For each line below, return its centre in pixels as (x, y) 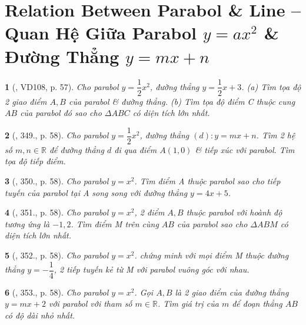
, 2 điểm (149, 212)
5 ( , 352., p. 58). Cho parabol (57, 255)
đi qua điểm (136, 149)
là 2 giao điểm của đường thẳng (232, 292)
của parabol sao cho (212, 223)
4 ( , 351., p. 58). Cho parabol (57, 212)
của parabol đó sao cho (61, 113)
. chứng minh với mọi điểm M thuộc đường (212, 255)
